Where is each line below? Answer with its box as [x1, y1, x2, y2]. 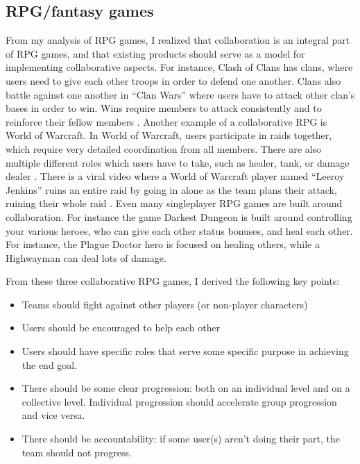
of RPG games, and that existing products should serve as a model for [6, 46, 305, 60]
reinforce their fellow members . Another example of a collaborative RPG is [6, 114, 327, 129]
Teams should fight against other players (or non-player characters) [22, 297, 308, 311]
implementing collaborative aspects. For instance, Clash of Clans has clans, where [6, 60, 353, 74]
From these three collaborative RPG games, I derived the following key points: [6, 274, 340, 288]
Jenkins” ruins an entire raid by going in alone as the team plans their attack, [6, 182, 337, 197]
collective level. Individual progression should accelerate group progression [22, 394, 337, 408]
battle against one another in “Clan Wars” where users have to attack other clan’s [6, 87, 355, 101]
